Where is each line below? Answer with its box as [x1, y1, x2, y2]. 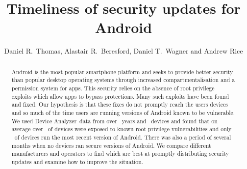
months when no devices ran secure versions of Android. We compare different [11, 141, 211, 149]
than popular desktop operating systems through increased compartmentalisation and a [11, 76, 235, 84]
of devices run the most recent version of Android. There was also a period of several [14, 133, 231, 141]
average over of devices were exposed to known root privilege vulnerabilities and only [11, 125, 232, 133]
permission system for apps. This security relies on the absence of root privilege [11, 84, 215, 92]
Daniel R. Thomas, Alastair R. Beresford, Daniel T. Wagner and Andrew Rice [4, 46, 243, 56]
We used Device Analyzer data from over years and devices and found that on [11, 116, 218, 125]
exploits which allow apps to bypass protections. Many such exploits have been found [11, 92, 229, 100]
